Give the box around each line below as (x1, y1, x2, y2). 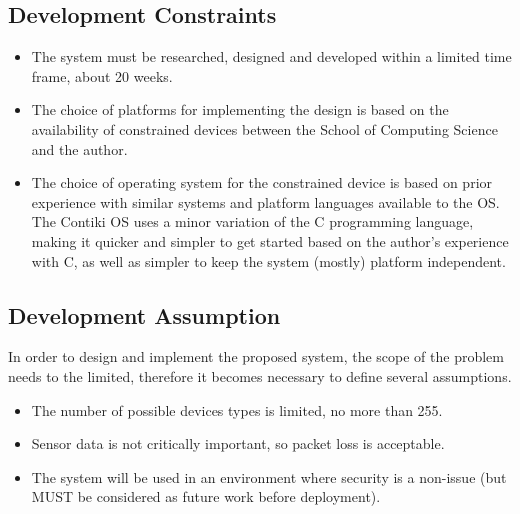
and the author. (31, 138, 128, 159)
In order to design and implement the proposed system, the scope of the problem (8, 346, 504, 367)
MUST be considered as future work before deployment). (31, 486, 381, 507)
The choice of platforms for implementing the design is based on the (31, 99, 449, 120)
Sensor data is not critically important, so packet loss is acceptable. (31, 433, 445, 454)
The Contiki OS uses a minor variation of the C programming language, (31, 211, 474, 232)
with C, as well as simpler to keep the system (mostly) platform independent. (31, 250, 506, 271)
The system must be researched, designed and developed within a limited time (31, 46, 512, 67)
